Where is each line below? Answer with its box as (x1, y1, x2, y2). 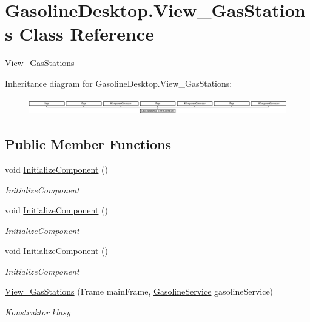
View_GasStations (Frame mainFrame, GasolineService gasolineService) (5, 285, 274, 298)
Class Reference (19, 21, 154, 46)
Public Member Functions (5, 135, 171, 153)
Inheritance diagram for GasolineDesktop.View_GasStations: (5, 76, 232, 89)
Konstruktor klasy (5, 306, 70, 318)
